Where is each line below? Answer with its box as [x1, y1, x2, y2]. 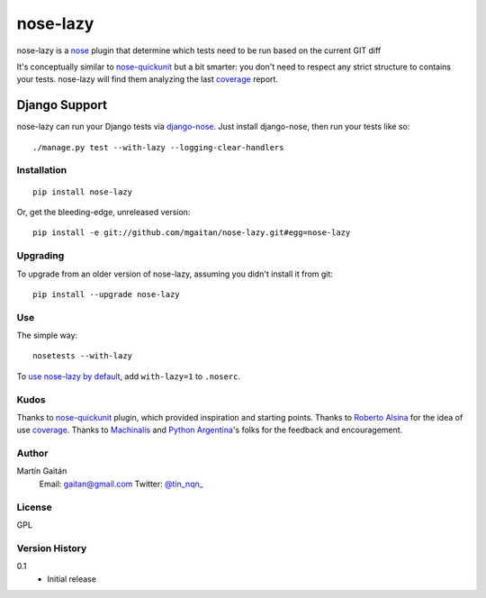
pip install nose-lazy [32, 186, 133, 197]
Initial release [47, 573, 96, 584]
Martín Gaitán [16, 466, 67, 476]
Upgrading [16, 249, 65, 262]
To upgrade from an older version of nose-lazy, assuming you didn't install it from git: [16, 268, 333, 279]
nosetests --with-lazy [32, 351, 133, 361]
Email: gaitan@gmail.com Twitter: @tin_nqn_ [39, 478, 204, 489]
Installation [16, 164, 67, 177]
